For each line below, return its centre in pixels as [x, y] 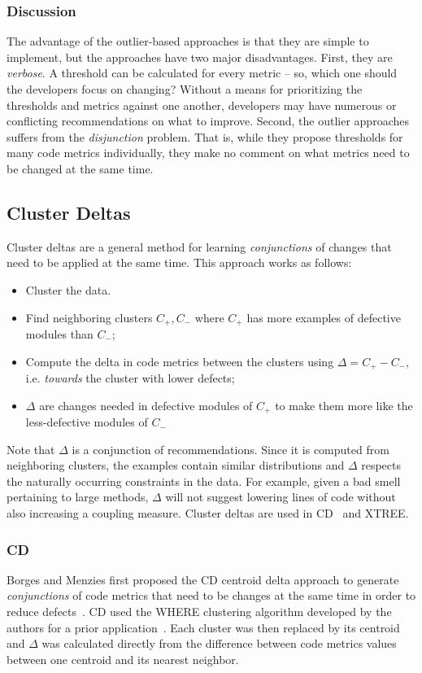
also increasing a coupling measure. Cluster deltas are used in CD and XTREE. [208, 513]
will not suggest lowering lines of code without [281, 497]
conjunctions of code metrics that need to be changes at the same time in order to [211, 595]
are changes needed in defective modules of [146, 405]
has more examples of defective [324, 317]
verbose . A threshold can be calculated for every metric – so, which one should [202, 73]
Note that [31, 449]
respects [381, 465]
